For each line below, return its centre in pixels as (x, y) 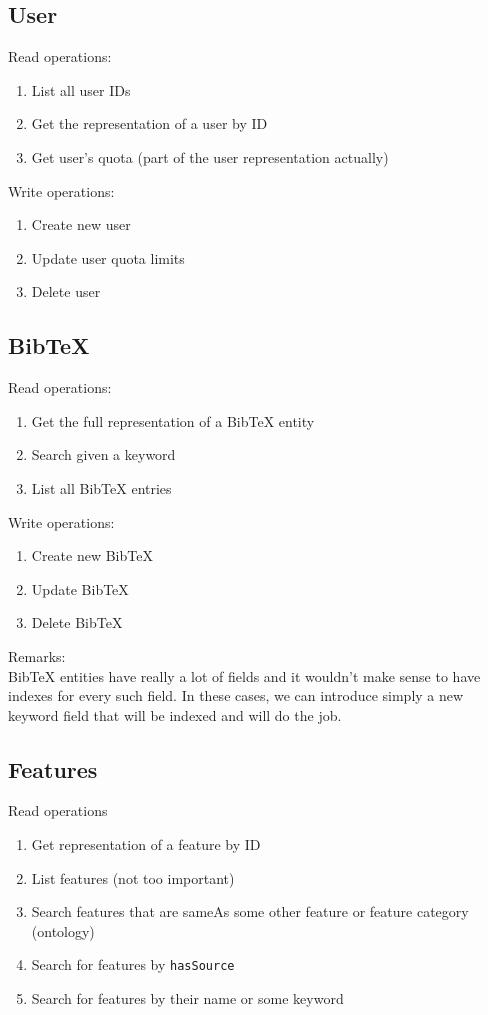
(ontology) (63, 930)
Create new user (81, 224)
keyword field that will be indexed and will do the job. (175, 714)
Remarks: (37, 655)
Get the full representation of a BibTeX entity (173, 420)
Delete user (66, 291)
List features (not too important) (133, 877)
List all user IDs (81, 89)
